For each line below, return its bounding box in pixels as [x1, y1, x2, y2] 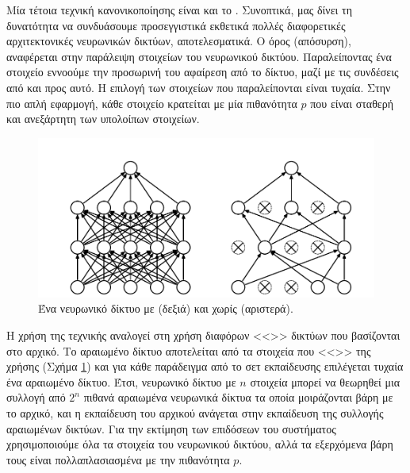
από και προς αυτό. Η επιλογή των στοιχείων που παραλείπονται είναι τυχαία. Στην [6, 79, 391, 95]
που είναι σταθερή [310, 94, 394, 111]
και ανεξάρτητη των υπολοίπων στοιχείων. [6, 110, 200, 127]
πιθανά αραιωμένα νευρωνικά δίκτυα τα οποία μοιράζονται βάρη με [83, 389, 393, 406]
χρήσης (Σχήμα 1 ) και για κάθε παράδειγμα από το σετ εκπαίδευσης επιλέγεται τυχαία [6, 358, 404, 375]
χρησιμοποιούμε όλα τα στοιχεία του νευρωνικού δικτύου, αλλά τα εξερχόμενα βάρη [6, 436, 393, 452]
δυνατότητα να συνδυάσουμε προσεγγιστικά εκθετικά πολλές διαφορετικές [6, 17, 346, 33]
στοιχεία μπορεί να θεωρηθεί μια [250, 373, 400, 390]
